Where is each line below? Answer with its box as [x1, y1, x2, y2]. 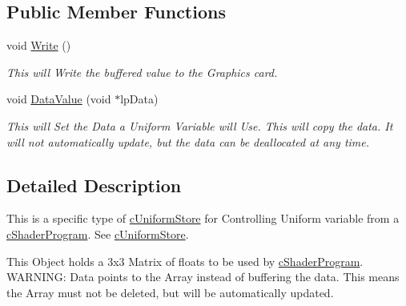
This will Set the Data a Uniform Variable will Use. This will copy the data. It [6, 117, 393, 134]
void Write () [6, 37, 71, 54]
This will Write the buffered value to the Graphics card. [6, 63, 278, 80]
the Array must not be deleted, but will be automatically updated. [6, 284, 334, 300]
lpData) [120, 91, 159, 107]
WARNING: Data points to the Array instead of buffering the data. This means [6, 268, 400, 285]
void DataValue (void [6, 91, 111, 107]
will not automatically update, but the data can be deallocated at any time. [6, 133, 370, 150]
